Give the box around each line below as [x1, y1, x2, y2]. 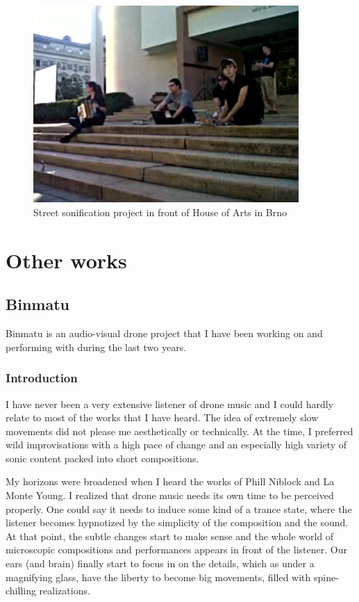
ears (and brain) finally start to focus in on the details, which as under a [6, 556, 315, 571]
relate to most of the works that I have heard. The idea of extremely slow [6, 410, 319, 425]
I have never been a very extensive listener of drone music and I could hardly [6, 396, 334, 411]
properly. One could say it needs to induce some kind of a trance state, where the [6, 501, 352, 516]
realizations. [39, 583, 90, 598]
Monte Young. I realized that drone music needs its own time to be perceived [6, 488, 334, 503]
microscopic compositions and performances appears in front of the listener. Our [6, 542, 347, 557]
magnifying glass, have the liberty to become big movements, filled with [6, 569, 311, 584]
